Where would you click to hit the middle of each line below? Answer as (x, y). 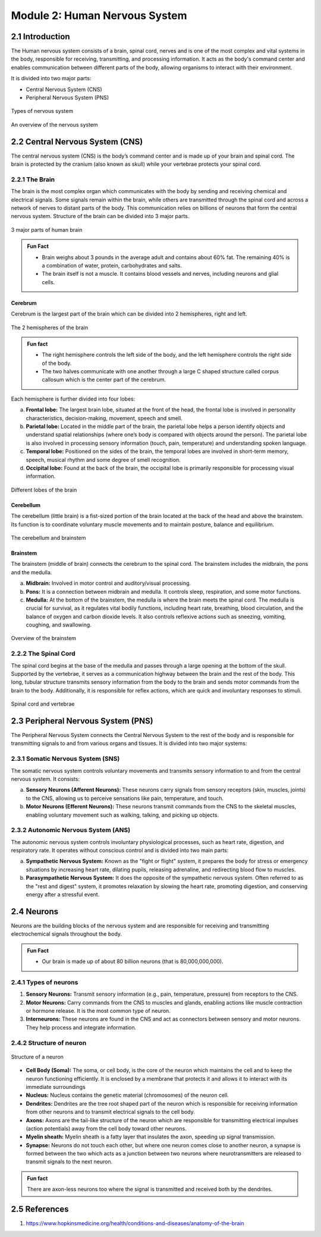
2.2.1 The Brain (33, 180)
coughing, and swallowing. (59, 625)
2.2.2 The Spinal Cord (43, 654)
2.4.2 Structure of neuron (49, 1043)
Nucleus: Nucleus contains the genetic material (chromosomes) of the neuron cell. (127, 1095)
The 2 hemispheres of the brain (50, 328)
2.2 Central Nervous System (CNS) (77, 142)
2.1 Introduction (40, 37)
